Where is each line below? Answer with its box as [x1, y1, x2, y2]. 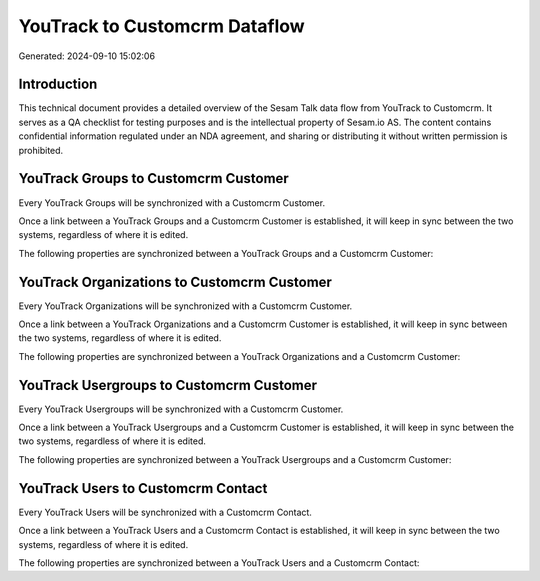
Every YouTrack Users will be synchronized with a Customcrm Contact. [18, 506, 312, 518]
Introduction [18, 76, 98, 93]
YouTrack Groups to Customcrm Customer [18, 170, 289, 187]
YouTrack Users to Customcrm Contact [18, 480, 268, 497]
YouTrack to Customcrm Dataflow [18, 15, 305, 37]
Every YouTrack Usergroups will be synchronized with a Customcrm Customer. [18, 403, 344, 415]
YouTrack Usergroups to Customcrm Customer [18, 376, 318, 394]
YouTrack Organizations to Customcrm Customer [18, 273, 332, 290]
